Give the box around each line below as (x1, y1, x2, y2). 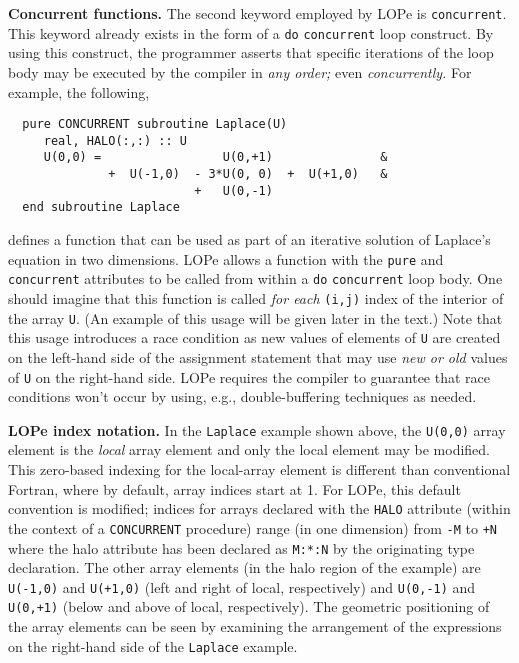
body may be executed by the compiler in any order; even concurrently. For (8, 61, 472, 82)
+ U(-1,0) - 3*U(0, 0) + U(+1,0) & (108, 167, 388, 182)
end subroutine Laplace (22, 200, 180, 215)
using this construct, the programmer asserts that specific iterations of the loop (8, 42, 494, 63)
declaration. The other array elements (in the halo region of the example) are (8, 557, 481, 578)
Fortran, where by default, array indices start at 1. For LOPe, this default (8, 478, 461, 499)
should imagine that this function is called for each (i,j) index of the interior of (8, 287, 504, 308)
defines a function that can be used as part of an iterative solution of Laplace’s (8, 229, 491, 250)
